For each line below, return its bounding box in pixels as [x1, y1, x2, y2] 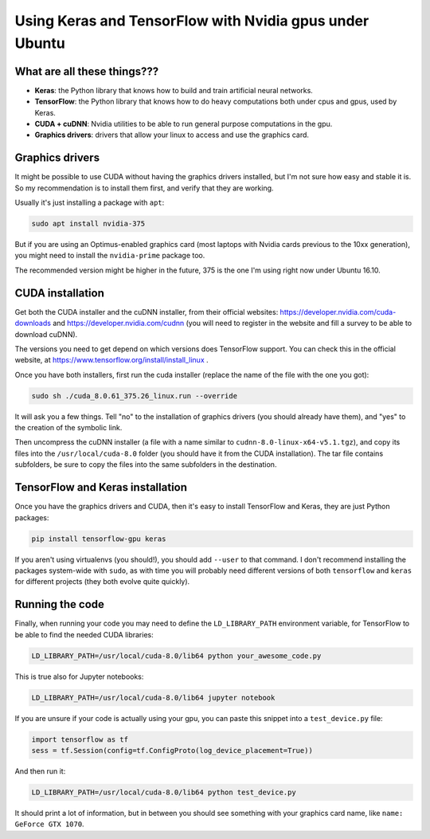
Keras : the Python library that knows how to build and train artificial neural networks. [34, 85, 314, 95]
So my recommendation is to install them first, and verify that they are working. [14, 183, 274, 193]
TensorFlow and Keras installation [14, 480, 187, 494]
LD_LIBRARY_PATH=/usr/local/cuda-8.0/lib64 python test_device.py [31, 787, 296, 797]
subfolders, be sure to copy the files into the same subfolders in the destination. [14, 460, 277, 469]
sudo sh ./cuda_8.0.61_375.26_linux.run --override [31, 391, 238, 400]
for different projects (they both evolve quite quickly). [14, 577, 190, 586]
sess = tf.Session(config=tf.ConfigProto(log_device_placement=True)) [31, 746, 314, 755]
